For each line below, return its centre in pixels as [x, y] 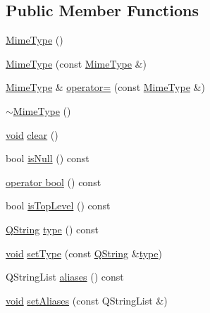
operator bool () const [54, 182]
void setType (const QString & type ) [84, 253]
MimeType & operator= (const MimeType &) [105, 87]
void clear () [32, 134]
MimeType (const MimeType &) [76, 63]
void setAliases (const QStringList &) [87, 300]
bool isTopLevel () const [58, 205]
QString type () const [52, 229]
